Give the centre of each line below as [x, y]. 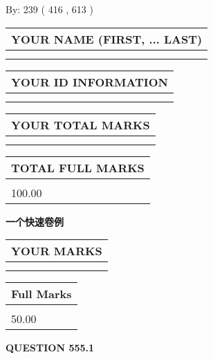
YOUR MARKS [57, 251]
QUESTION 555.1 [50, 348]
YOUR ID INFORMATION [90, 82]
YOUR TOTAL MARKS [81, 125]
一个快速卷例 [35, 221]
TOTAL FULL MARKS [78, 167]
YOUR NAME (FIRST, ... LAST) [107, 39]
